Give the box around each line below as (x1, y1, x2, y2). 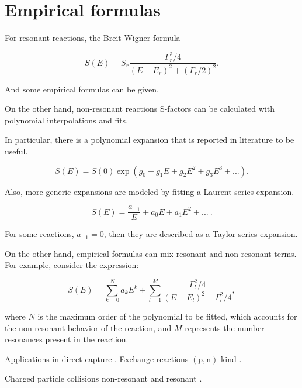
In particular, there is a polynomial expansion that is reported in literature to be (5, 133, 294, 146)
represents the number (185, 321, 265, 334)
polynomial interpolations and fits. (5, 114, 129, 126)
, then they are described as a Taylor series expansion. (103, 228, 298, 240)
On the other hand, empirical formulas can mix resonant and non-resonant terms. (5, 247, 297, 259)
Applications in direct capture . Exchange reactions (5, 352, 189, 365)
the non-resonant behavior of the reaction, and (5, 321, 172, 334)
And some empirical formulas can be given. (5, 83, 159, 95)
